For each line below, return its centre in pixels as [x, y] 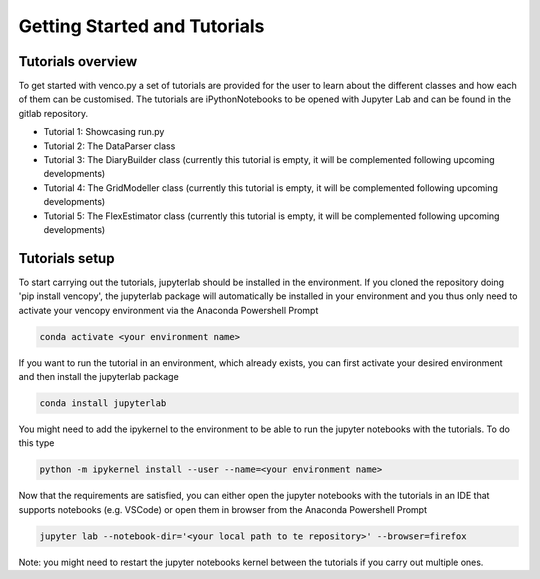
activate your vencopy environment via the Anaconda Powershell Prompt [168, 310]
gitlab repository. [53, 113]
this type [36, 443]
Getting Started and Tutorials [141, 26]
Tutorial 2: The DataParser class [109, 146]
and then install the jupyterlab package [98, 377]
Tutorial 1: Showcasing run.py [104, 132]
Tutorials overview [78, 61]
